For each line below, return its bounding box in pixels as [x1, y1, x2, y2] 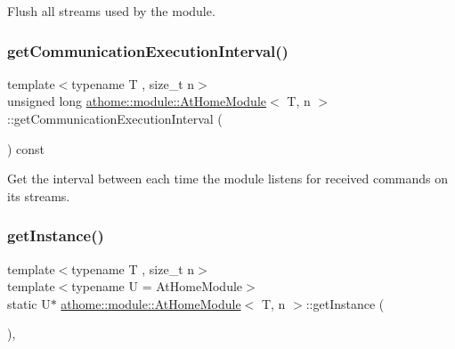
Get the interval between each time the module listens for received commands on [7, 169, 449, 188]
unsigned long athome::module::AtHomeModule [7, 92, 267, 110]
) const [7, 139, 45, 158]
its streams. [7, 186, 70, 205]
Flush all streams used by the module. [7, 2, 215, 20]
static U [7, 294, 51, 312]
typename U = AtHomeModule [71, 277, 243, 296]
